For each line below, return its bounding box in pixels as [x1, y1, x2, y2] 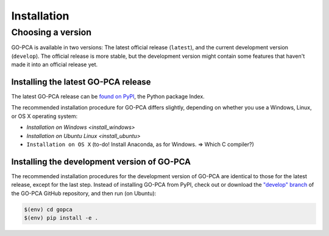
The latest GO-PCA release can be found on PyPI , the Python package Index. [11, 93, 205, 100]
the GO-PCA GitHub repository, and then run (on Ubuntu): [11, 189, 157, 197]
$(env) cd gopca [24, 206, 73, 213]
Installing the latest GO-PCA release [11, 77, 152, 87]
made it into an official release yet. [11, 61, 98, 68]
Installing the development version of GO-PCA [11, 156, 191, 167]
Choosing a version [11, 27, 92, 38]
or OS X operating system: [11, 113, 78, 120]
